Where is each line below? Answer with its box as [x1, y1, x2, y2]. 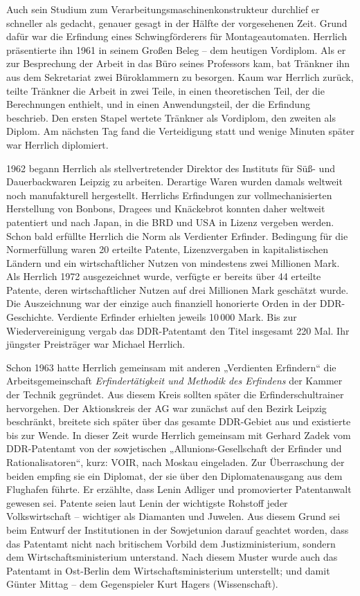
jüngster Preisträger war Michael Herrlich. [6, 337, 186, 351]
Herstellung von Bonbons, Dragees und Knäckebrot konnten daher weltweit [6, 201, 325, 216]
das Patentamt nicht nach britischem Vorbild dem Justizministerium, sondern [6, 536, 336, 550]
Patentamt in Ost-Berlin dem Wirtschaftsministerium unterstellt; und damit [6, 563, 330, 577]
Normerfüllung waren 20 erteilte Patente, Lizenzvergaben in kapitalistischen [6, 242, 329, 257]
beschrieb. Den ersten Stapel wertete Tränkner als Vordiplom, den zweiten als [6, 110, 336, 124]
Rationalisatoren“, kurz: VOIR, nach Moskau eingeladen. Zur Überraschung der [6, 455, 345, 469]
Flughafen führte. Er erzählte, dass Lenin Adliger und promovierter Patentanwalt [6, 482, 352, 496]
